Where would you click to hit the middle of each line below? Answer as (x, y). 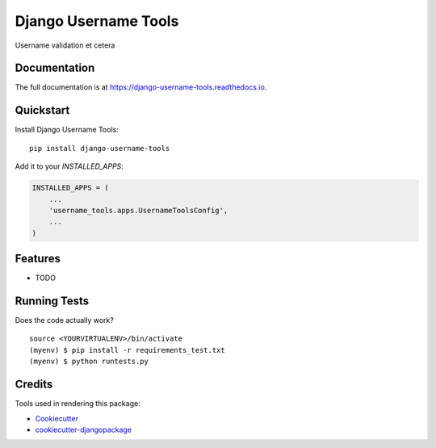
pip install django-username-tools (100, 148)
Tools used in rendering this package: (78, 404)
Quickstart (42, 110)
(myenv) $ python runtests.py (89, 362)
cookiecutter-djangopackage (84, 429)
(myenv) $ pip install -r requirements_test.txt (127, 350)
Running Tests (52, 301)
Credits (34, 385)
